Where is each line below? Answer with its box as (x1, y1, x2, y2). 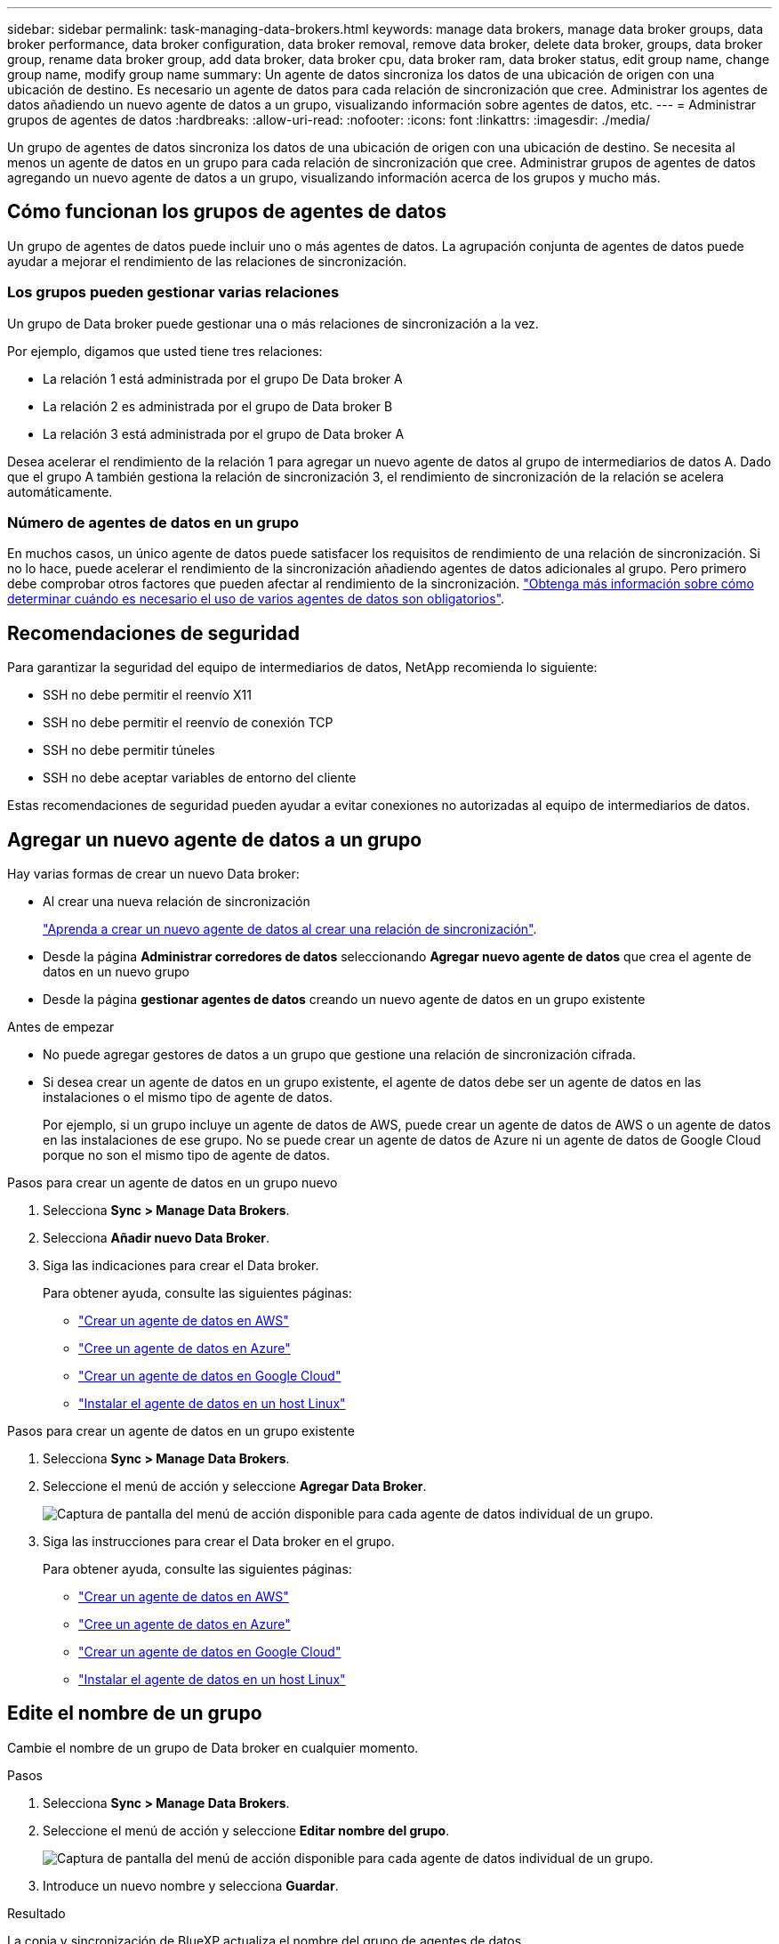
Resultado (7, 1905, 66, 1921)
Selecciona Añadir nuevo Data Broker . (43, 1230, 270, 1246)
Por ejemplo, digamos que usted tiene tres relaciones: (7, 343, 323, 359)
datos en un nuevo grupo (43, 964, 189, 980)
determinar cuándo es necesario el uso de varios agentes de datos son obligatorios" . (7, 591, 505, 607)
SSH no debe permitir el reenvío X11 (43, 687, 252, 703)
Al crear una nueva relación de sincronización (43, 894, 310, 910)
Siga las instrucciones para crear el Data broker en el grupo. (43, 1534, 395, 1550)
